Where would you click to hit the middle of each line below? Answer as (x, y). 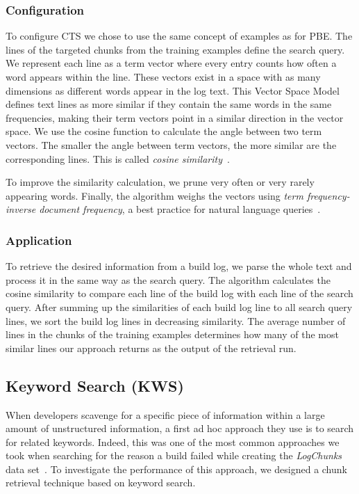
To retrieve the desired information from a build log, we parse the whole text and (179, 266)
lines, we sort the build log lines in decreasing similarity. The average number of (176, 320)
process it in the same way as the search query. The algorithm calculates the (168, 279)
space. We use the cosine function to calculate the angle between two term (164, 131)
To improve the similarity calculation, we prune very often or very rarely (160, 182)
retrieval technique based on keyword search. (101, 483)
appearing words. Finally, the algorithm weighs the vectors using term (155, 195)
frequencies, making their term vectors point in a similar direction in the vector (175, 117)
